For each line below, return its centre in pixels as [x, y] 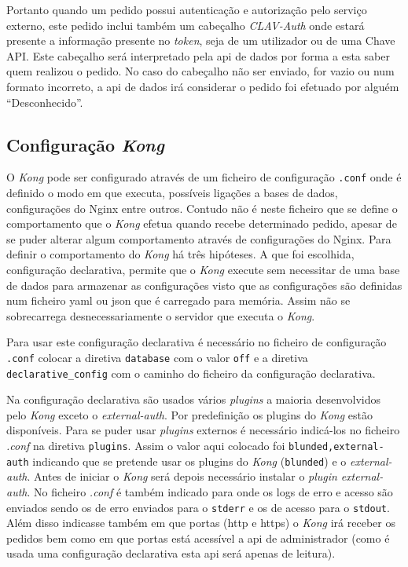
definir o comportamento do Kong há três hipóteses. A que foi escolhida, [180, 254]
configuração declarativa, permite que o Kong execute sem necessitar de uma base [203, 269]
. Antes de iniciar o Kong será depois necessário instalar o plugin [182, 476]
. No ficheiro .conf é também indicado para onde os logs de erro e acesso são [210, 491]
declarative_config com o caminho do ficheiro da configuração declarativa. [191, 373]
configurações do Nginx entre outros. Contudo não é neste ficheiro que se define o [202, 208]
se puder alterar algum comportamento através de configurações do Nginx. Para [199, 238]
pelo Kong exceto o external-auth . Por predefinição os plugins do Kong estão [189, 414]
